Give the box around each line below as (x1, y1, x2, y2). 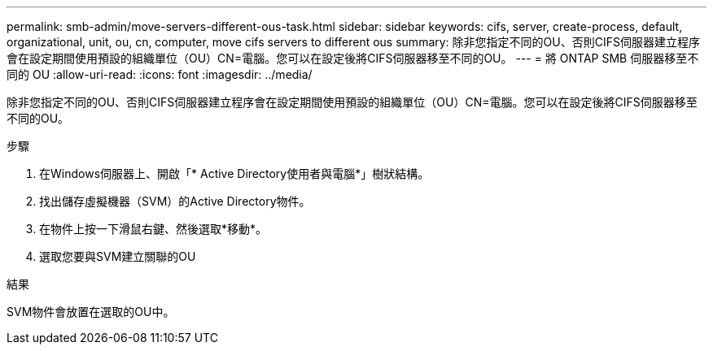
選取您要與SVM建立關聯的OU (39, 249, 196, 263)
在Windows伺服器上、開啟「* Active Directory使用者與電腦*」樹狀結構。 (39, 167, 430, 180)
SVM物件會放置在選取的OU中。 (7, 305, 175, 318)
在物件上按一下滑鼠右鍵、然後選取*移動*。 (39, 222, 268, 236)
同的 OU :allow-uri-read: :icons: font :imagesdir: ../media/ (7, 67, 313, 81)
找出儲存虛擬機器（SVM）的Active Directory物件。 (39, 194, 311, 208)
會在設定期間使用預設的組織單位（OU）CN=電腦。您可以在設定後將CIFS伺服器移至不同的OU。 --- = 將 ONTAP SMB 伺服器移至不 (7, 51, 699, 65)
